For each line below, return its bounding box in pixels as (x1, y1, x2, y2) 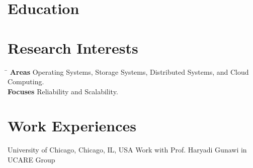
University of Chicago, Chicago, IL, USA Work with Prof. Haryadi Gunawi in (8, 144, 247, 155)
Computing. (8, 76, 44, 87)
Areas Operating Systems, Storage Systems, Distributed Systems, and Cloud (10, 66, 249, 77)
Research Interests (8, 37, 138, 58)
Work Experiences (8, 115, 137, 136)
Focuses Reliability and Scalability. (8, 86, 118, 96)
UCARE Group (8, 154, 55, 164)
